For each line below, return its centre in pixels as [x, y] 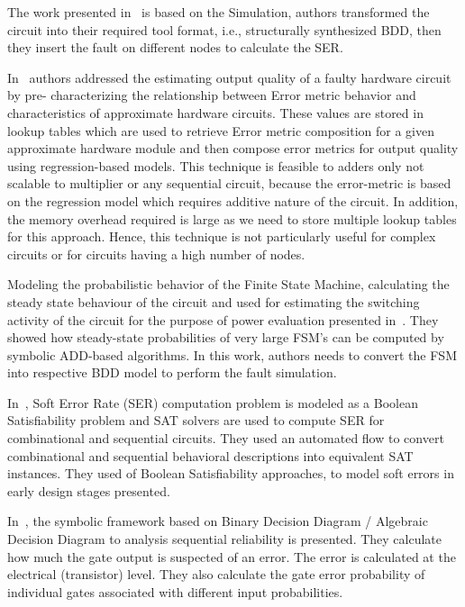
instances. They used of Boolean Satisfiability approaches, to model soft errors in [231, 473]
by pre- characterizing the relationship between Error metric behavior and [212, 95]
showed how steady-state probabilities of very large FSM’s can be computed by [226, 337]
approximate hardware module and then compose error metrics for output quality [233, 148]
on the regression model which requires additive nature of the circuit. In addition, [233, 200]
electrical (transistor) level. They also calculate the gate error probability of [216, 574]
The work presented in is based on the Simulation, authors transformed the [219, 12]
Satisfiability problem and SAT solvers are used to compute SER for [196, 420]
